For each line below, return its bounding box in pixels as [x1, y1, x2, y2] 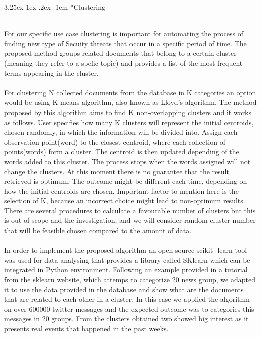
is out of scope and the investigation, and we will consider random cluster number [4, 215, 256, 226]
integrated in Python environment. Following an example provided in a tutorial [4, 264, 248, 275]
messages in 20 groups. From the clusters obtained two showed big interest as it [4, 313, 249, 324]
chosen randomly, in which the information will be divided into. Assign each [4, 127, 238, 137]
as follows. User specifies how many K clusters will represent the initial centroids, [4, 117, 254, 127]
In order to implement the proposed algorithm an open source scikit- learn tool [4, 245, 247, 255]
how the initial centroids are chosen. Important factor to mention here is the [4, 185, 239, 196]
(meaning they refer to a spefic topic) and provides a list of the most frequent [4, 57, 243, 68]
